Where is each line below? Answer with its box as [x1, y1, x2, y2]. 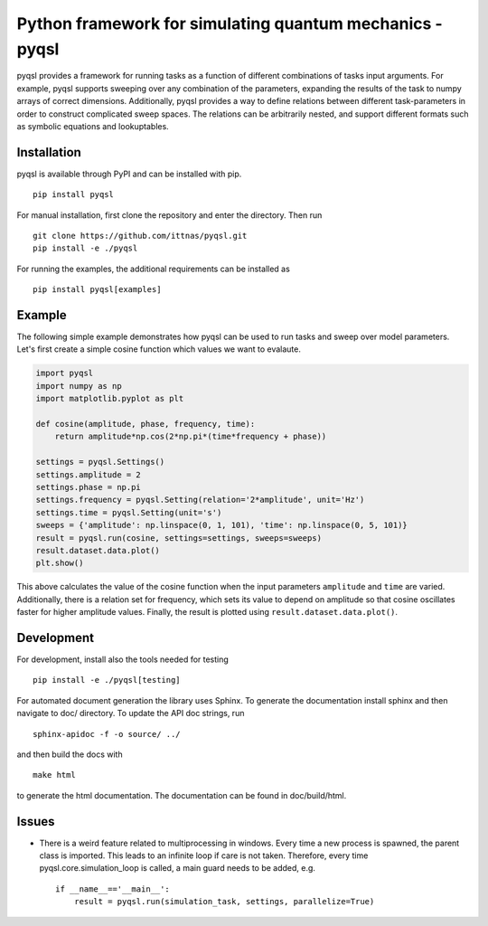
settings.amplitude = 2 [35, 469, 142, 479]
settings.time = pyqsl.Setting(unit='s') [35, 507, 222, 517]
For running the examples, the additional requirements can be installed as [16, 263, 291, 274]
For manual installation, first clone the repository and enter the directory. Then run [16, 209, 323, 221]
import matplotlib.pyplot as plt [35, 393, 184, 404]
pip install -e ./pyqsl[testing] [33, 675, 181, 685]
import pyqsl [35, 368, 94, 379]
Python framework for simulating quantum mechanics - [16, 14, 443, 33]
